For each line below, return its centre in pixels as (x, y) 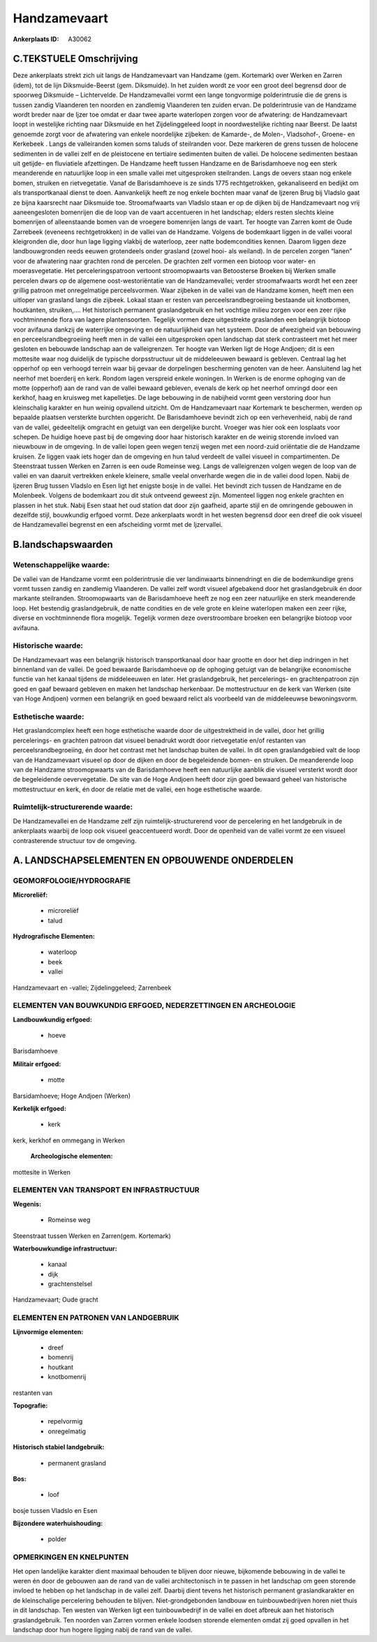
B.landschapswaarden (63, 545)
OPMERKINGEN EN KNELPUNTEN (71, 1558)
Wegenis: (27, 1204)
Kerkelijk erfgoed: (39, 1109)
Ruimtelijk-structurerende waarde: (73, 807)
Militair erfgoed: (37, 1063)
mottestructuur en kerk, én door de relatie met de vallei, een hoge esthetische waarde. (137, 789)
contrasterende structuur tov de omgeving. (75, 840)
